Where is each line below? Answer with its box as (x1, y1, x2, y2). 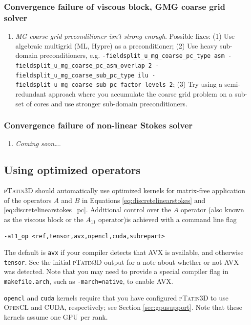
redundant (15, 88, 46, 99)
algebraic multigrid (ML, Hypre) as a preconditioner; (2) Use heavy (15, 40, 218, 50)
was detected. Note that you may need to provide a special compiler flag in (4, 266, 229, 276)
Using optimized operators (4, 162, 141, 177)
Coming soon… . (15, 138, 61, 149)
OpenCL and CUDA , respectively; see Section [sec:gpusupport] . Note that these (4, 302, 242, 312)
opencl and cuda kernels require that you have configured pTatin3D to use (4, 292, 229, 302)
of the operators (4, 195, 52, 205)
